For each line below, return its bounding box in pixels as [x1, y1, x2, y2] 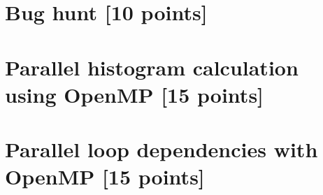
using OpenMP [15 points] [5, 80, 264, 108]
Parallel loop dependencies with [5, 135, 318, 164]
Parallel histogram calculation [5, 52, 299, 81]
